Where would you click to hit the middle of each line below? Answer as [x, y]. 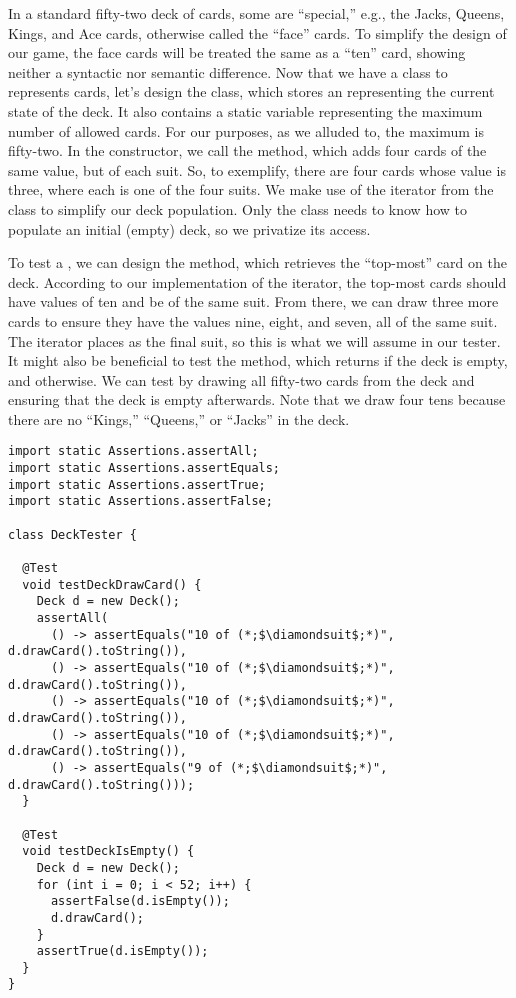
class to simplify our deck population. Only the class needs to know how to [237, 208]
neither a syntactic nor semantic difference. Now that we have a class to [228, 71]
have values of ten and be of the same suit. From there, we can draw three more [253, 301]
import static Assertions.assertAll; [133, 451]
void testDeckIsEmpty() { [108, 851]
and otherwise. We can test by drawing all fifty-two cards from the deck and [241, 379]
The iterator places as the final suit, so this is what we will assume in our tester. [254, 340]
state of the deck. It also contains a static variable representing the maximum [245, 110]
